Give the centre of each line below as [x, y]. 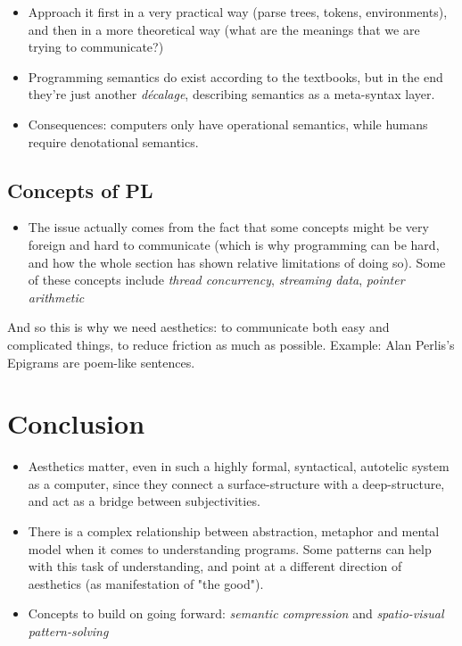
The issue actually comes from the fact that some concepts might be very [228, 227]
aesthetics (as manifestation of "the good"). [146, 583]
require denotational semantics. [113, 141]
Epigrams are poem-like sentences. [101, 362]
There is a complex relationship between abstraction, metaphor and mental [234, 531]
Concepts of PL [80, 190]
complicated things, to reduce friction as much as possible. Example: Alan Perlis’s [231, 344]
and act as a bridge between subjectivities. [144, 501]
